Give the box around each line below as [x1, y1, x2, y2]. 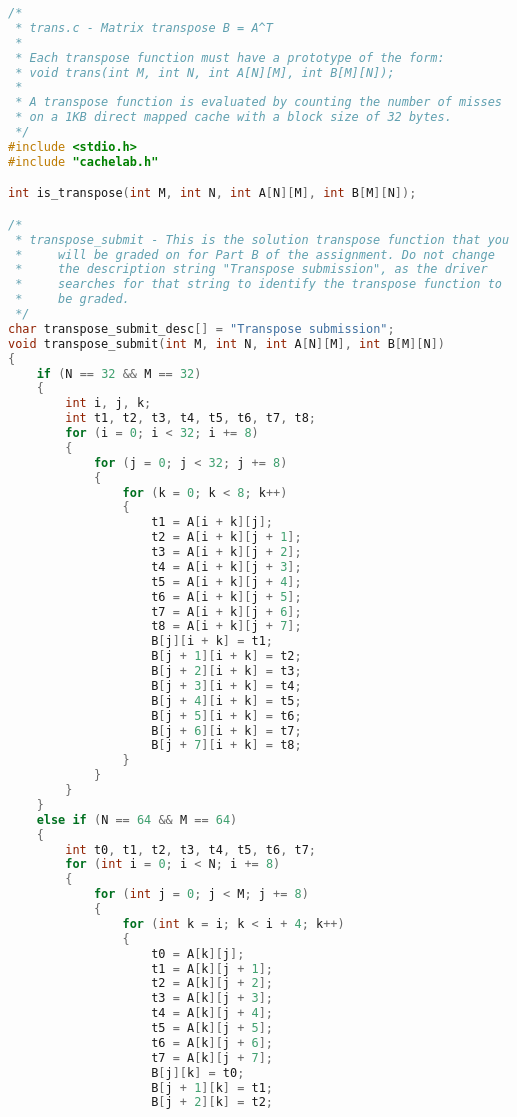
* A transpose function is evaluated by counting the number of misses [15, 95, 502, 110]
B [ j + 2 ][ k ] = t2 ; [151, 1095, 274, 1110]
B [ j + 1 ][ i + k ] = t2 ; [151, 649, 302, 664]
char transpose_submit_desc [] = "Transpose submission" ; [8, 321, 395, 336]
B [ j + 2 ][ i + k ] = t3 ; [151, 664, 302, 679]
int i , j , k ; [65, 396, 152, 411]
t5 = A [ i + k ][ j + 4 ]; [151, 574, 302, 589]
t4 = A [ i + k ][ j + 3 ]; [151, 559, 302, 574]
